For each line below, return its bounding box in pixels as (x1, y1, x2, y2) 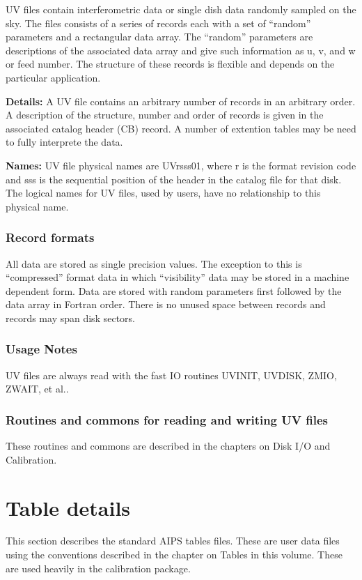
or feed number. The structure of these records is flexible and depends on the (6, 56, 335, 71)
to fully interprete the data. (6, 135, 123, 149)
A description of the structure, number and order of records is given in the (6, 107, 324, 122)
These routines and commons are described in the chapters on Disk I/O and (6, 438, 331, 453)
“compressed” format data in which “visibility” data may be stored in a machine (6, 270, 349, 284)
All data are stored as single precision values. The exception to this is (6, 256, 302, 270)
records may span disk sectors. (6, 310, 135, 325)
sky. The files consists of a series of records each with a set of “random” (6, 15, 311, 30)
